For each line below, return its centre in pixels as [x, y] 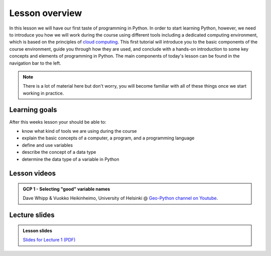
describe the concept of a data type [59, 152]
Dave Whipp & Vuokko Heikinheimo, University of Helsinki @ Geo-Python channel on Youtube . [120, 198]
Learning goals [33, 110]
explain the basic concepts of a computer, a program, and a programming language [108, 138]
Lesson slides [37, 230]
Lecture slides [32, 215]
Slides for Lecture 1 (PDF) [49, 240]
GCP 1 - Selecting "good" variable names [66, 189]
